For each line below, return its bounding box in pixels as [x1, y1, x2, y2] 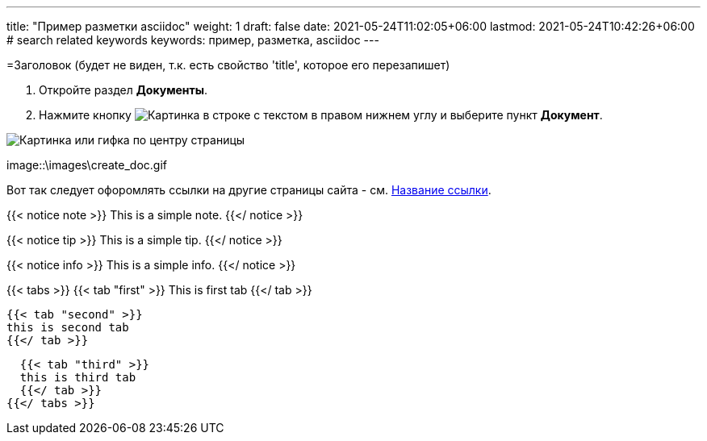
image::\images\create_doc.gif [6, 158, 167, 172]
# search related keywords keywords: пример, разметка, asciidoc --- [6, 33, 379, 47]
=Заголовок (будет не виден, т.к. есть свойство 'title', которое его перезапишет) [6, 58, 450, 72]
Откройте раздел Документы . [39, 83, 208, 97]
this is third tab [19, 371, 136, 384]
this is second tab [6, 321, 129, 334]
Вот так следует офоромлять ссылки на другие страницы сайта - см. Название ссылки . [6, 183, 492, 197]
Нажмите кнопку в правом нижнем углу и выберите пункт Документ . [39, 108, 603, 122]
